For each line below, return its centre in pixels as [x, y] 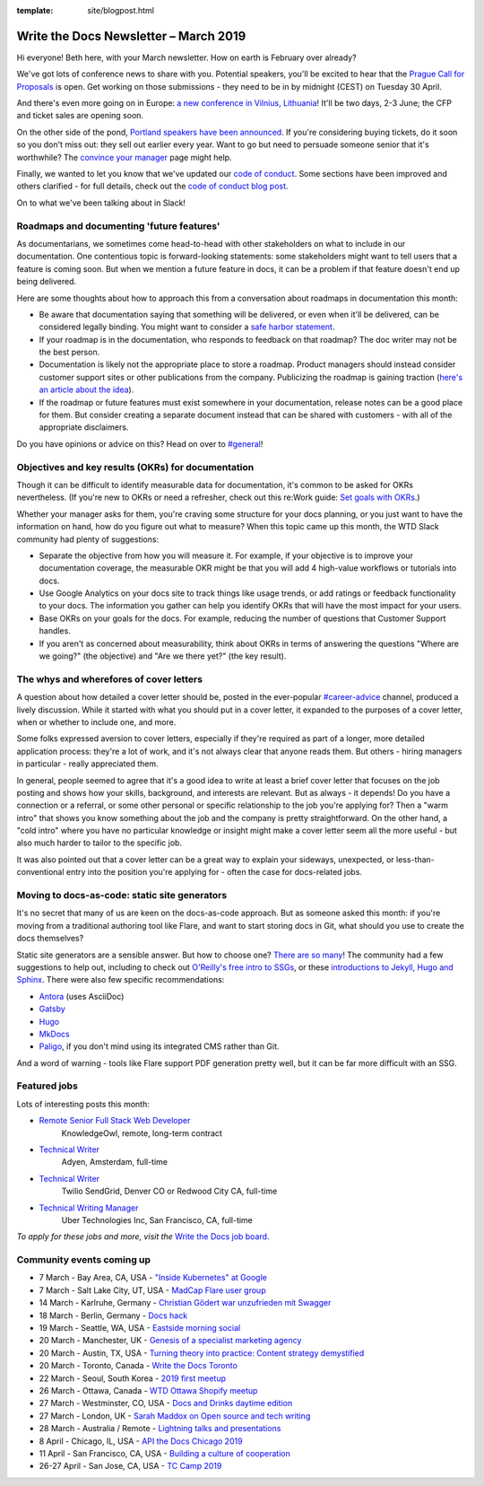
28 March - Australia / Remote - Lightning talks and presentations [160, 1429]
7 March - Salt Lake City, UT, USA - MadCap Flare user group [152, 1290]
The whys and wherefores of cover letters [110, 679]
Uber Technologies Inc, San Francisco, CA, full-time [157, 1219]
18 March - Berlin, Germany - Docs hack [113, 1316]
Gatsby [52, 1009]
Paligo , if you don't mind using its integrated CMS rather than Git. [159, 1046]
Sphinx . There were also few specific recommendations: [121, 980]
